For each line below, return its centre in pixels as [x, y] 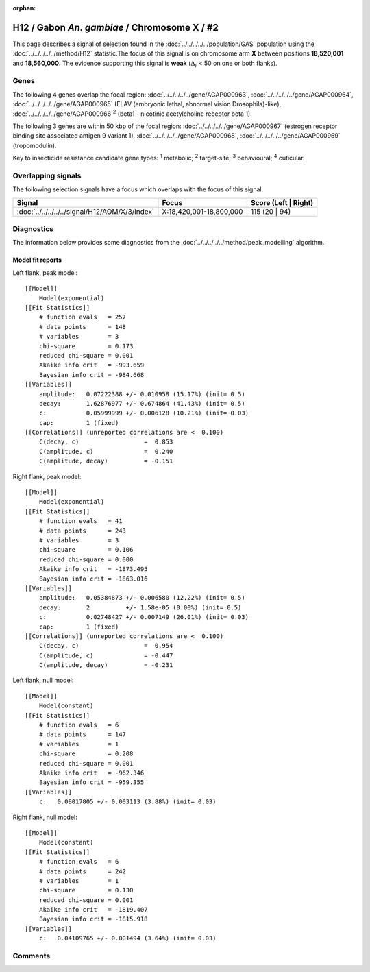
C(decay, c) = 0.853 [106, 442]
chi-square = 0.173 [86, 346]
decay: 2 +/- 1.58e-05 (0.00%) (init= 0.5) [140, 607]
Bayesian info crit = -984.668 [91, 375]
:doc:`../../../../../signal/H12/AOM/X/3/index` [86, 211]
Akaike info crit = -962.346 [91, 773]
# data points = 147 [83, 734]
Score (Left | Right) [282, 202]
